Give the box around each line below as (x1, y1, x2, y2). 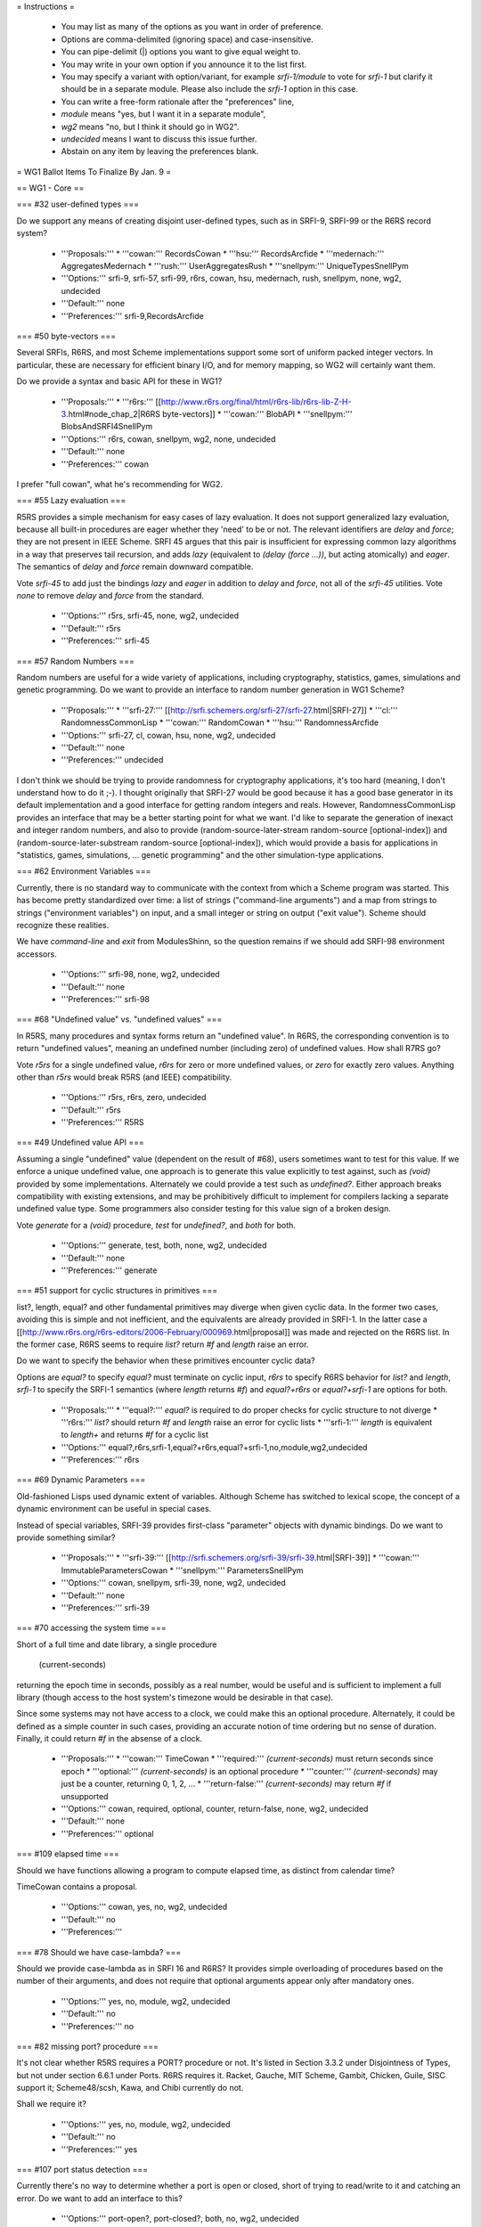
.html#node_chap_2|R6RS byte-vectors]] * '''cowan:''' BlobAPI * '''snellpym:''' (65, 408, 353, 419)
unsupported (61, 1791, 109, 1801)
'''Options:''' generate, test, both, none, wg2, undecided (61, 1240, 267, 1251)
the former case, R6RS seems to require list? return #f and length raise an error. (16, 1339, 309, 1350)
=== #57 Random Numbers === (16, 656, 135, 666)
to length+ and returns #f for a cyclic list (61, 1430, 208, 1440)
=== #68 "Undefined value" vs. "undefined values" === (16, 1014, 223, 1024)
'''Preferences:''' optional (61, 1828, 155, 1839)
